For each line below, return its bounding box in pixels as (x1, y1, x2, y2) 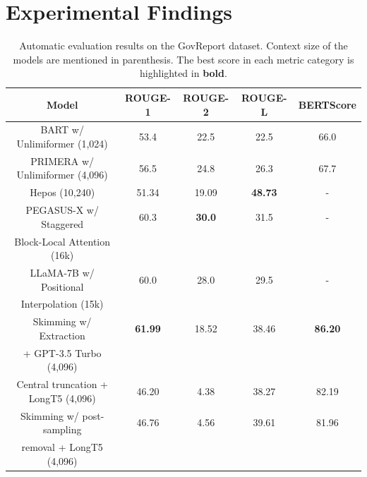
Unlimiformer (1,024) (16, 135, 108, 150)
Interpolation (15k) (20, 296, 104, 311)
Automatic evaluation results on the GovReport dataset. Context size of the (19, 38, 348, 53)
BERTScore (298, 97, 356, 111)
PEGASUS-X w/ (25, 203, 99, 217)
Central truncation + (16, 377, 108, 392)
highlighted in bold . (140, 66, 227, 80)
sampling (42, 422, 82, 437)
